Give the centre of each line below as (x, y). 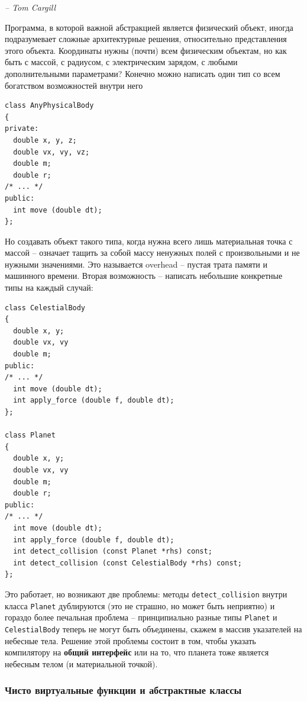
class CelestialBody (45, 308)
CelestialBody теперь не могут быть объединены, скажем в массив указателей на (153, 628)
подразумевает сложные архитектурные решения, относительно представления (146, 39)
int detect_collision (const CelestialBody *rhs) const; (127, 563)
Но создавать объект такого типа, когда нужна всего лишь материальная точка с (149, 241)
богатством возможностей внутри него (74, 85)
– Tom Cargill (30, 7)
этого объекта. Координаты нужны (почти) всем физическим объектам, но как (146, 50)
